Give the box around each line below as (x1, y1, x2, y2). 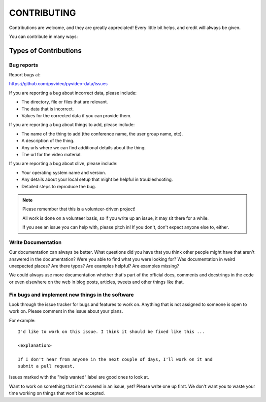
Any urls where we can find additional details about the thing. (21, 144, 146, 150)
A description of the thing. (21, 138, 75, 144)
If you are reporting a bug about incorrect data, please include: (9, 90, 137, 96)
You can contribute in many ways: (9, 33, 78, 39)
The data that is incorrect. (21, 106, 74, 112)
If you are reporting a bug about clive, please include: (9, 161, 118, 167)
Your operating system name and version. (21, 169, 106, 175)
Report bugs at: (9, 72, 41, 78)
